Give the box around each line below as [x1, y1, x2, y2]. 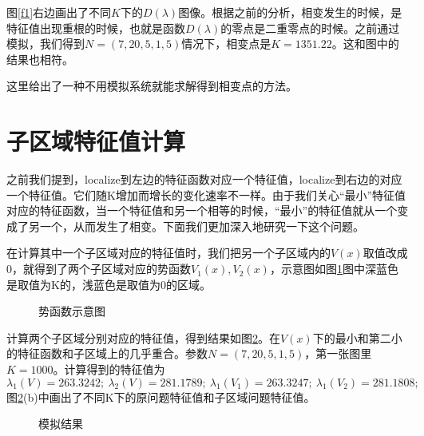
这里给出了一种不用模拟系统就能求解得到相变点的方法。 [6, 77, 297, 94]
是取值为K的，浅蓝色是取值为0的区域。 [6, 275, 211, 292]
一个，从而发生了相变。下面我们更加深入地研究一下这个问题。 [39, 217, 364, 234]
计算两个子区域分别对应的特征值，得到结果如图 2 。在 [6, 329, 280, 346]
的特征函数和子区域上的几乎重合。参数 [6, 345, 208, 362]
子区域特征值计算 [6, 125, 186, 157]
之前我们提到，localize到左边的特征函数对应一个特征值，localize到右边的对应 [6, 171, 402, 188]
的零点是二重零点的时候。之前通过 [220, 19, 400, 36]
